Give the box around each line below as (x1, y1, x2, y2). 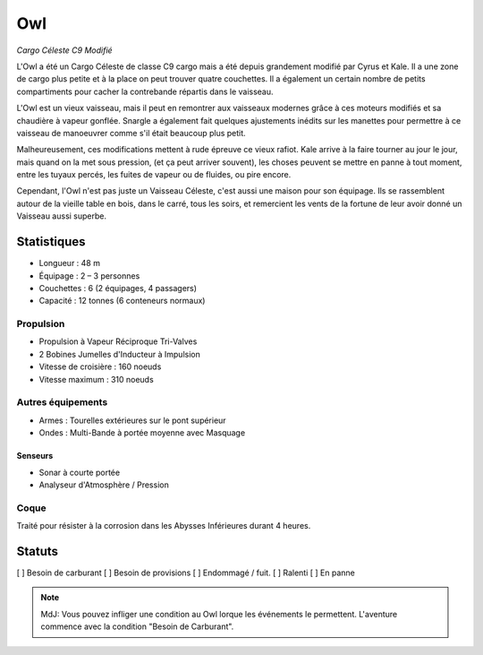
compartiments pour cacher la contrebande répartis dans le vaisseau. (16, 86, 274, 97)
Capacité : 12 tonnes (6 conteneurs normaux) (38, 296, 206, 306)
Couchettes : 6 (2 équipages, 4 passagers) (38, 282, 197, 293)
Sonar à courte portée (38, 467, 121, 478)
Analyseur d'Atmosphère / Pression (38, 479, 169, 490)
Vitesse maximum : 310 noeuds (38, 374, 154, 384)
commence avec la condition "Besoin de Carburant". (40, 621, 234, 632)
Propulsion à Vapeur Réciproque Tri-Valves (38, 336, 198, 347)
